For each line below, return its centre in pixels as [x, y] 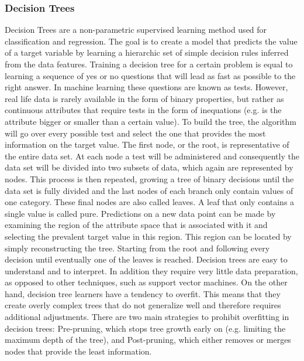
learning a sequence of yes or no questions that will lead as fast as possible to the [150, 75]
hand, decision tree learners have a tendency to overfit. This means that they [143, 293]
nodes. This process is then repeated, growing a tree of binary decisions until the [149, 178]
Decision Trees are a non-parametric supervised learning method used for [136, 30]
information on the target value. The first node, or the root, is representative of [147, 144]
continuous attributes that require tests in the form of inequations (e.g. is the [143, 110]
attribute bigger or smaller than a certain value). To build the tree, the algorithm [151, 121]
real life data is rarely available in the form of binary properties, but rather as [144, 98]
